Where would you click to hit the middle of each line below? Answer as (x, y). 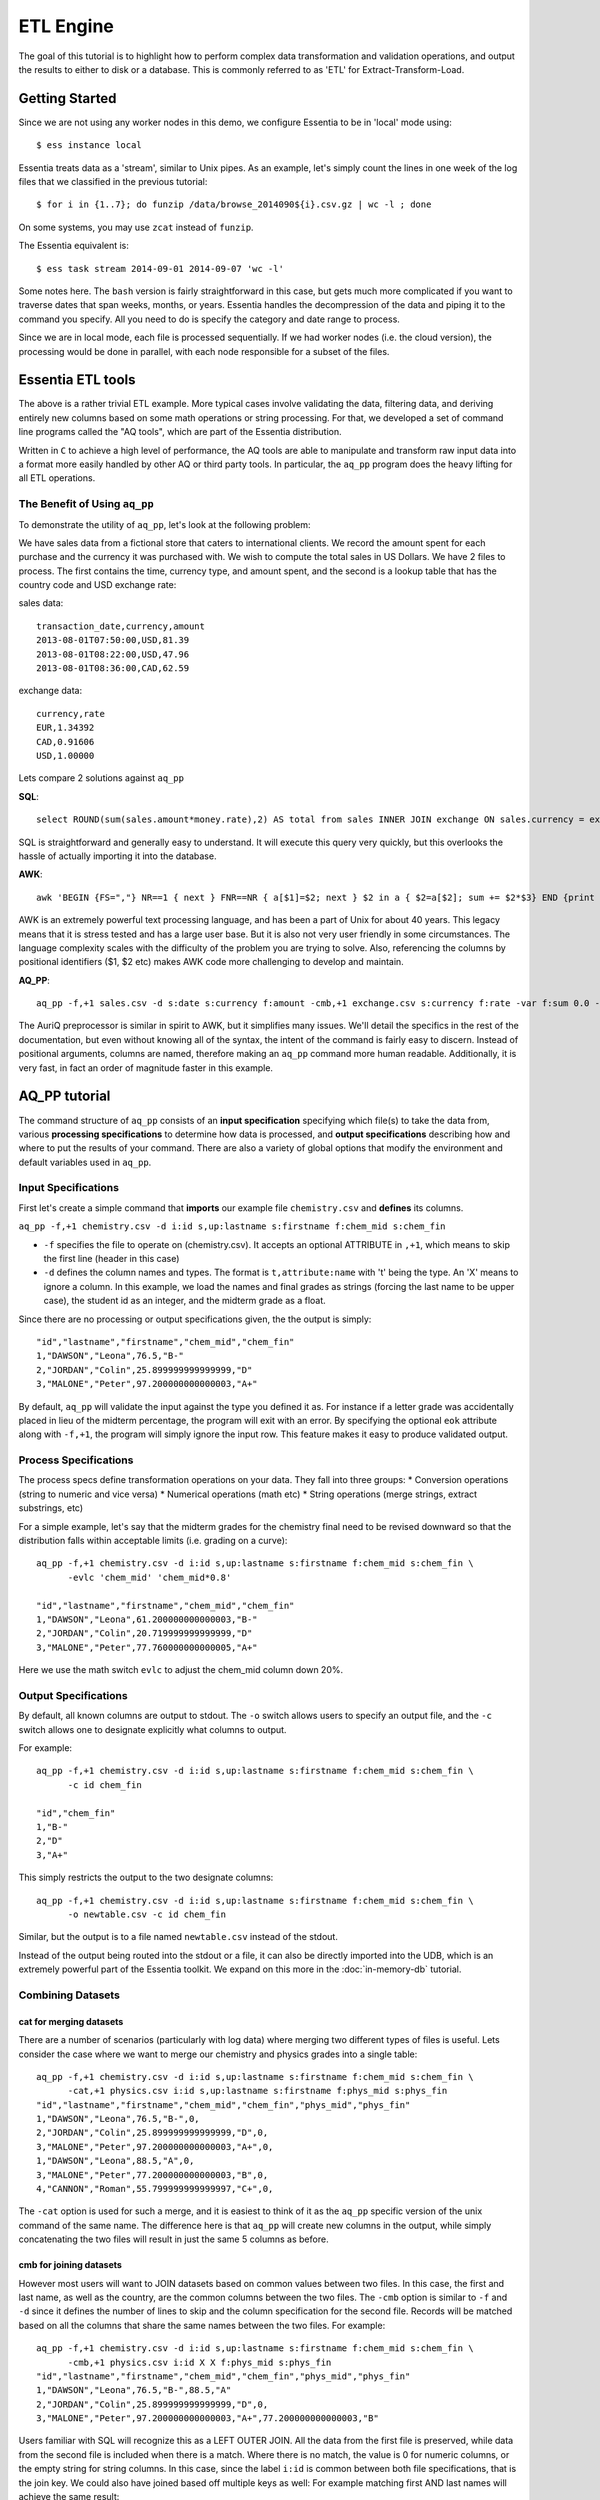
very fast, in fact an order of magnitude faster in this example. (146, 1067)
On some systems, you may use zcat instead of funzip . (136, 227)
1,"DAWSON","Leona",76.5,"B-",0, (118, 2119)
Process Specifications (76, 1460)
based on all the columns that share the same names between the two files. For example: (202, 2325)
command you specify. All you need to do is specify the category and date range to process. (209, 319)
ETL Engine (66, 26)
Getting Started (67, 98)
